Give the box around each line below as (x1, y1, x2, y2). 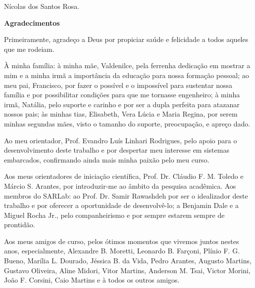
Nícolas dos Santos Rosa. (4, 1, 80, 11)
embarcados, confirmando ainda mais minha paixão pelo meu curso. (4, 154, 209, 165)
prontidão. (4, 219, 35, 230)
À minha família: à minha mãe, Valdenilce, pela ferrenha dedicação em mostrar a (4, 60, 251, 71)
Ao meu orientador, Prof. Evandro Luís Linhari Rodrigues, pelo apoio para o (4, 135, 237, 145)
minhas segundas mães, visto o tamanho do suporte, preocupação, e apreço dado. (4, 118, 251, 128)
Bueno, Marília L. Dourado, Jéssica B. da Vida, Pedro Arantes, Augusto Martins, (4, 255, 252, 266)
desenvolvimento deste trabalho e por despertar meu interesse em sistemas (4, 145, 229, 155)
